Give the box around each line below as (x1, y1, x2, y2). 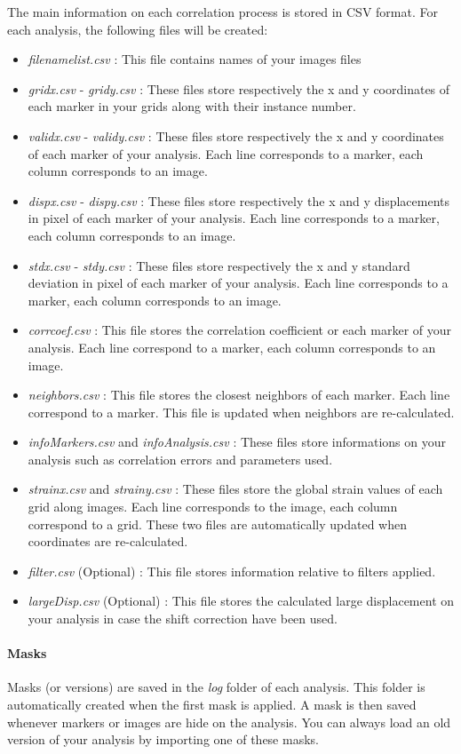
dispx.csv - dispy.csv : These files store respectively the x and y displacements (28, 191, 449, 210)
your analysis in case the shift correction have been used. (28, 609, 338, 628)
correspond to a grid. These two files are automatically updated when (28, 514, 408, 533)
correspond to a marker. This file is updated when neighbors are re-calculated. (28, 402, 455, 421)
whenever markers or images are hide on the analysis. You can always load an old (7, 712, 451, 731)
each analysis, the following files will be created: (7, 20, 268, 38)
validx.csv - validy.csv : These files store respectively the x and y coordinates (28, 126, 444, 145)
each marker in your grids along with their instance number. (28, 97, 356, 115)
